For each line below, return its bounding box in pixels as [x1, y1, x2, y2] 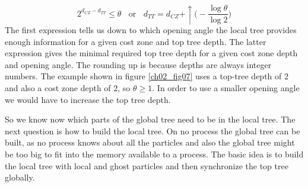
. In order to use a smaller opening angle [152, 81, 300, 93]
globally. [5, 171, 35, 183]
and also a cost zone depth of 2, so [5, 81, 131, 93]
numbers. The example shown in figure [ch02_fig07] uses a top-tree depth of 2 [5, 70, 288, 82]
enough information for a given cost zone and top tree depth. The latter [5, 35, 266, 47]
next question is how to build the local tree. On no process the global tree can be [5, 124, 300, 137]
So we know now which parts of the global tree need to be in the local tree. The [5, 113, 296, 125]
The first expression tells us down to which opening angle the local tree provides [5, 23, 297, 36]
